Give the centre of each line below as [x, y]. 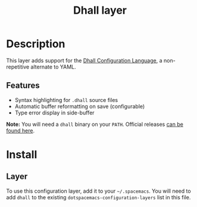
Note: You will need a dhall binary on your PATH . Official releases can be [95, 124]
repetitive [18, 67]
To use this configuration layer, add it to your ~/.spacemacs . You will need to [99, 191]
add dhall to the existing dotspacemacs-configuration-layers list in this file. [98, 197]
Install [22, 154]
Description [36, 44]
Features [23, 86]
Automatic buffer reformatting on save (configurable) [80, 106]
